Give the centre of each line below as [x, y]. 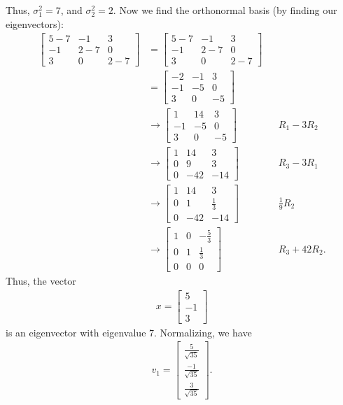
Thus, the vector [41, 280]
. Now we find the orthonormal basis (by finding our [225, 10]
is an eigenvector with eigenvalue [76, 332]
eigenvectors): [35, 23]
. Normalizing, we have [203, 332]
